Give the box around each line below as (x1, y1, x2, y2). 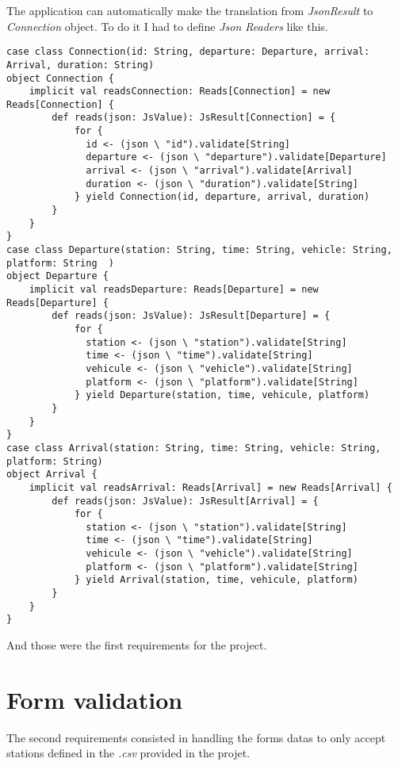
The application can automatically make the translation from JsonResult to (6, 2, 373, 18)
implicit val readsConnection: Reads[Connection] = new (29, 86, 331, 98)
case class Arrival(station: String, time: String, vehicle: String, (6, 442, 381, 454)
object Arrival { (6, 469, 98, 481)
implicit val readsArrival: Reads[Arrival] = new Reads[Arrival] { (29, 481, 392, 493)
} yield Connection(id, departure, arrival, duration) (74, 191, 370, 203)
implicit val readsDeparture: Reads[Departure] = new (29, 284, 319, 295)
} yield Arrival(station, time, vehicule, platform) (74, 574, 358, 586)
